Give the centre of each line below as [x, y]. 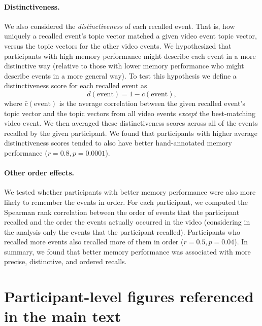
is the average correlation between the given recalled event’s [152, 103]
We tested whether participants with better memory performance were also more [130, 192]
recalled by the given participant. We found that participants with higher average [131, 133]
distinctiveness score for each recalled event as [76, 85]
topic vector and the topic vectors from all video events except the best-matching [130, 113]
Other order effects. [39, 173]
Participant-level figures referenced [129, 296]
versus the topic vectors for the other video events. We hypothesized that [118, 45]
